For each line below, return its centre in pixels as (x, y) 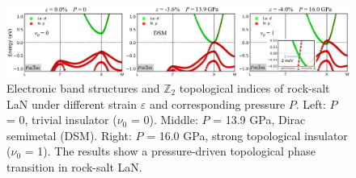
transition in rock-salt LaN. (74, 166)
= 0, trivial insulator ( (62, 120)
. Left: (311, 103)
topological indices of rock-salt (254, 87)
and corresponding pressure (217, 103)
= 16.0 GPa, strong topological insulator (247, 135)
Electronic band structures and (83, 87)
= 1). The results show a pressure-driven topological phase (170, 151)
